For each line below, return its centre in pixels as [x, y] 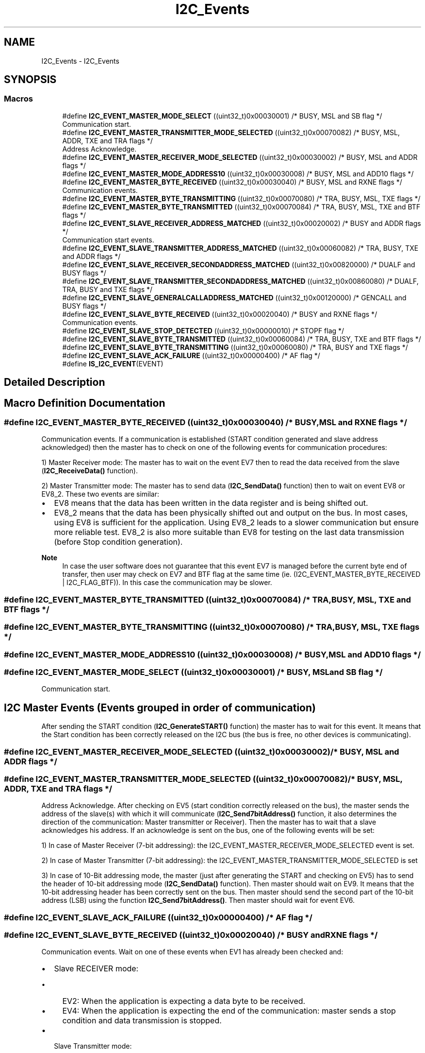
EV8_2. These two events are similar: [100, 494]
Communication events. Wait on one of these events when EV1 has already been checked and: [192, 952]
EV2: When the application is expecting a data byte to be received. [184, 1001]
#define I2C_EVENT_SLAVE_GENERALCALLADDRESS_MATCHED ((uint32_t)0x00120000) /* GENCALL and [234, 297]
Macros [18, 99]
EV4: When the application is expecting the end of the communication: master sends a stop [229, 1011]
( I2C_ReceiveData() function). [90, 471]
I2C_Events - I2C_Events [80, 61]
